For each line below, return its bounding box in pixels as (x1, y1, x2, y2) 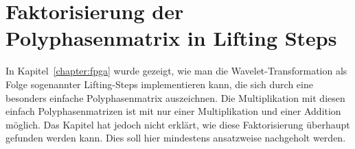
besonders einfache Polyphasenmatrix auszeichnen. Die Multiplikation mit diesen (5, 90, 345, 105)
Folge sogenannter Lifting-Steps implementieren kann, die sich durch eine (5, 77, 313, 91)
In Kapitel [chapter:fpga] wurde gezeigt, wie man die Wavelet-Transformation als (5, 64, 347, 78)
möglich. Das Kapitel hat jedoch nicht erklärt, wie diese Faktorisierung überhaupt (5, 117, 350, 131)
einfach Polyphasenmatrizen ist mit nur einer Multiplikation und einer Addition (5, 104, 341, 118)
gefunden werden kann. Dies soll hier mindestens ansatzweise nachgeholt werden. (5, 131, 346, 145)
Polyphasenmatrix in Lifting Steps (5, 24, 337, 52)
